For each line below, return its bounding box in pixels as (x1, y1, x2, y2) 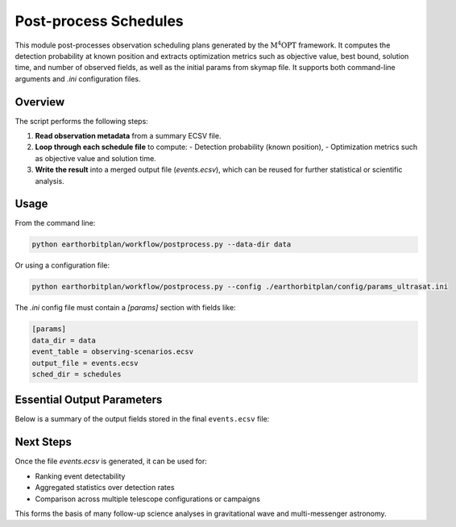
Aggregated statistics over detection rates (35, 483, 175, 492)
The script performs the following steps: (15, 116, 148, 126)
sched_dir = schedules (31, 369, 122, 379)
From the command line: (15, 218, 96, 228)
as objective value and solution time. (35, 153, 156, 163)
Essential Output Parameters (15, 393, 163, 407)
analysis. (35, 176, 64, 185)
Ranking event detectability (35, 471, 126, 481)
